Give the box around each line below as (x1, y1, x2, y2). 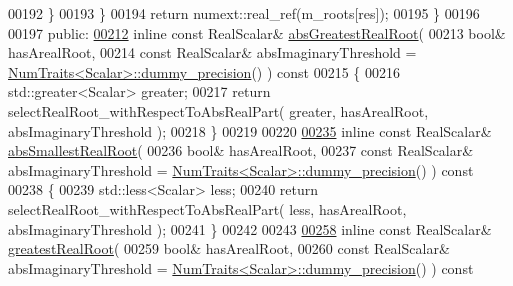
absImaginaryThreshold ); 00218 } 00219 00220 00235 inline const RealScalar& (8, 120, 492, 141)
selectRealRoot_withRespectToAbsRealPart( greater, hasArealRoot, (8, 100, 429, 121)
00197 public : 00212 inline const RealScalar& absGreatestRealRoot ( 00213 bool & (8, 22, 506, 43)
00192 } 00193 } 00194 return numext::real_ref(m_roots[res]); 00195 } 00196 (8, 3, 480, 23)
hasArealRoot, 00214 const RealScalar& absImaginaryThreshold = (8, 42, 417, 63)
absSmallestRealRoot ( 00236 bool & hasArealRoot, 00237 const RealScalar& (8, 140, 474, 161)
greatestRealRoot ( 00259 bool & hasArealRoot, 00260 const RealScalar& (8, 238, 450, 259)
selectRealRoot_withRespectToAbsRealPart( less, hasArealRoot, (8, 198, 407, 219)
